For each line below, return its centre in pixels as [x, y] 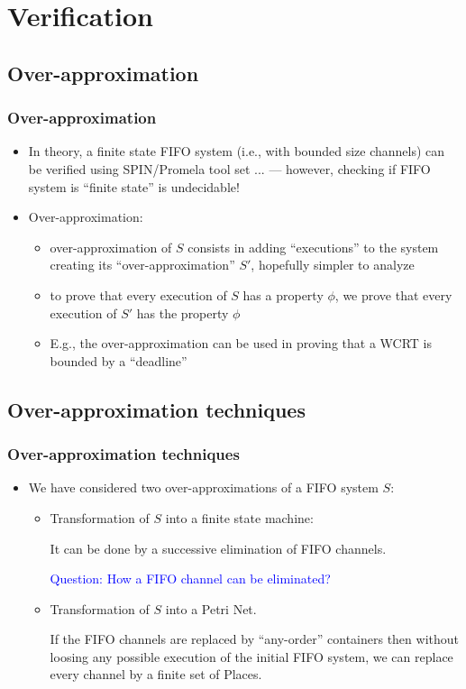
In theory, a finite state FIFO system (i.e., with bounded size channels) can [237, 151]
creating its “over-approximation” [142, 265]
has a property [283, 294]
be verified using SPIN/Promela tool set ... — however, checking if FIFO [229, 168]
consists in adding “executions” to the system [313, 247]
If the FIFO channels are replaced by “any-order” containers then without [254, 639]
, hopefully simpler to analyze [333, 265]
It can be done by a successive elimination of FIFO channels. [218, 548]
